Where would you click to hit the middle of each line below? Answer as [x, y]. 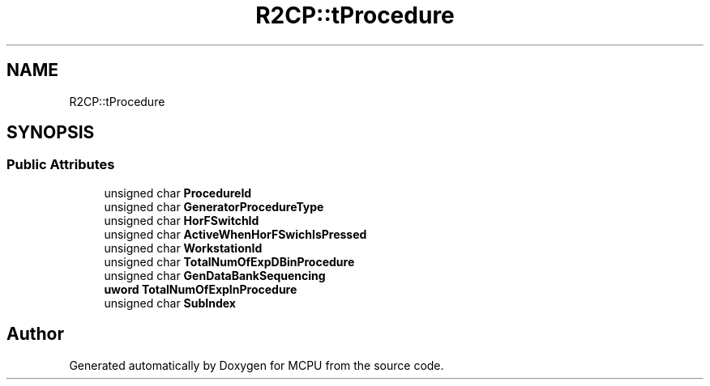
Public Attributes [61, 165]
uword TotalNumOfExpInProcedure [201, 289]
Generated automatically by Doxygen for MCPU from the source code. [257, 365]
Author [35, 334]
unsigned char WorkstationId [183, 248]
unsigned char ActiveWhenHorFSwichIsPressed [235, 234]
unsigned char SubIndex [170, 303]
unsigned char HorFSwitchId [182, 220]
